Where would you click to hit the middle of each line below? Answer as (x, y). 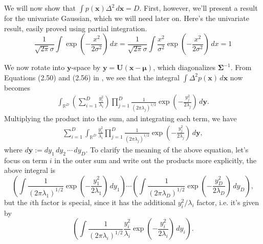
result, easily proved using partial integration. (76, 28)
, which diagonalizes (184, 67)
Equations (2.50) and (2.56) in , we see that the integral (92, 77)
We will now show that (40, 8)
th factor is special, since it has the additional (104, 202)
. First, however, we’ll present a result (199, 8)
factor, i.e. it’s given (228, 202)
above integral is (30, 170)
